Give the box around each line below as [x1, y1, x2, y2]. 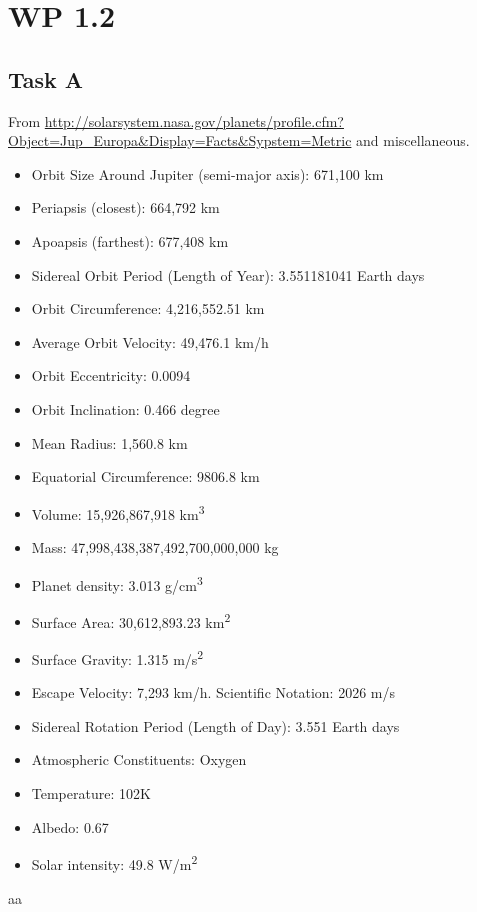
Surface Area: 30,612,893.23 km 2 [31, 608, 231, 632]
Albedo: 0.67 [31, 816, 109, 837]
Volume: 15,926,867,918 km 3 [31, 500, 205, 524]
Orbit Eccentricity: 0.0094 [31, 365, 191, 386]
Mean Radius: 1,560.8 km [31, 432, 188, 453]
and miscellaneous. [356, 130, 470, 151]
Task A [8, 63, 84, 94]
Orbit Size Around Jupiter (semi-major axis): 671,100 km [31, 163, 384, 184]
